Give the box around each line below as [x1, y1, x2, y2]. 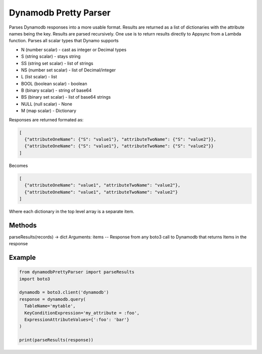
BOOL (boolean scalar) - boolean [21, 81, 87, 86]
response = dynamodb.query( [19, 296, 86, 302]
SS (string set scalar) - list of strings [21, 60, 94, 66]
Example [9, 253, 36, 262]
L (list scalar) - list [21, 74, 57, 80]
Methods [9, 221, 37, 229]
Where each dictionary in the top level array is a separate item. [9, 208, 134, 214]
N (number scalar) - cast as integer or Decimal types [21, 47, 127, 52]
